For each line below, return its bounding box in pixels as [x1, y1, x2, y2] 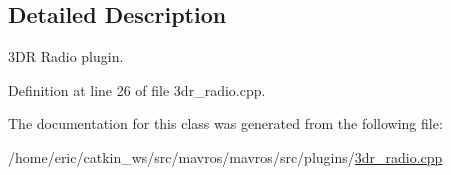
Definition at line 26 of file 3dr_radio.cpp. [8, 79, 266, 100]
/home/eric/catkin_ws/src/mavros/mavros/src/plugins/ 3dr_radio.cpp [8, 146, 443, 167]
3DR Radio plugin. [8, 46, 124, 67]
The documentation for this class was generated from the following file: [8, 113, 443, 134]
